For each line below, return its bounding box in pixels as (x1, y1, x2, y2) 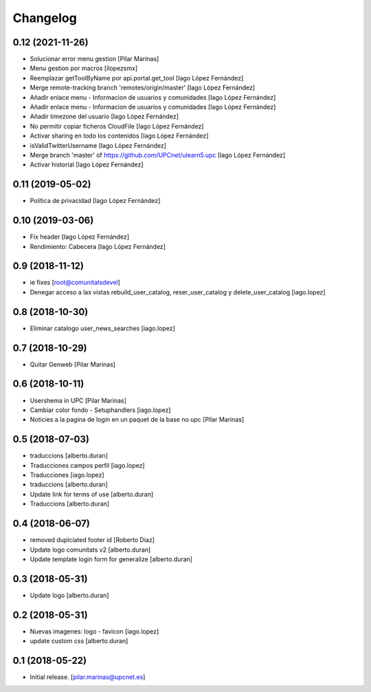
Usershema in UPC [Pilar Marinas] (30, 396, 127, 404)
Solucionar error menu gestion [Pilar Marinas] (30, 55, 159, 63)
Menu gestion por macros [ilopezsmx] (30, 64, 138, 72)
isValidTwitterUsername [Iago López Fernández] (30, 141, 167, 149)
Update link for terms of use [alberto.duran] (30, 490, 154, 498)
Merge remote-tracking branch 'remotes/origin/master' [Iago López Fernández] (30, 83, 256, 92)
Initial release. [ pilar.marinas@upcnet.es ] (30, 673, 146, 681)
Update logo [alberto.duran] (30, 591, 109, 599)
